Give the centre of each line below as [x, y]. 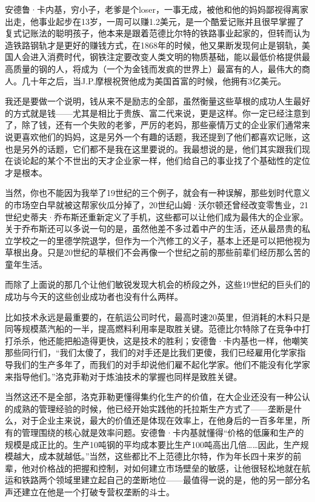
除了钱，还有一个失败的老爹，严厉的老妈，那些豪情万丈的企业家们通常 [161, 125]
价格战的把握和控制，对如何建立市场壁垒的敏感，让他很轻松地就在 [170, 468]
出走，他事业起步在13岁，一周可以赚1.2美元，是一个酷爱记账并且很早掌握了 [154, 21]
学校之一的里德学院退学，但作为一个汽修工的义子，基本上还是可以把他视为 [161, 240]
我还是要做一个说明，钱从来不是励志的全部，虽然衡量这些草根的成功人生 [149, 101]
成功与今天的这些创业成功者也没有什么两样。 [94, 297]
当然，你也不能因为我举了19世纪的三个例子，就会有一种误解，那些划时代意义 [157, 193]
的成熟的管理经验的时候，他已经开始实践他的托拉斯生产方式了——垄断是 [149, 408]
